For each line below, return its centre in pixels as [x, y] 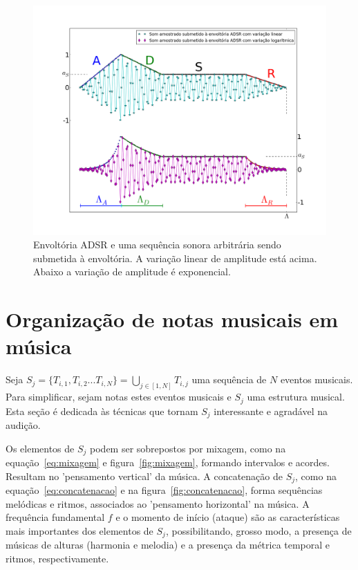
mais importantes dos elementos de [79, 530]
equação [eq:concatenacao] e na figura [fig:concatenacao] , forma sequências [164, 490]
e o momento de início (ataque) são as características [228, 517]
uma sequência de [229, 379]
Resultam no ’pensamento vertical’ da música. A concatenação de [144, 476]
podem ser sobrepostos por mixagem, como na [188, 448]
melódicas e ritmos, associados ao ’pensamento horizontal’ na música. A [158, 503]
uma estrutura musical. [296, 397]
